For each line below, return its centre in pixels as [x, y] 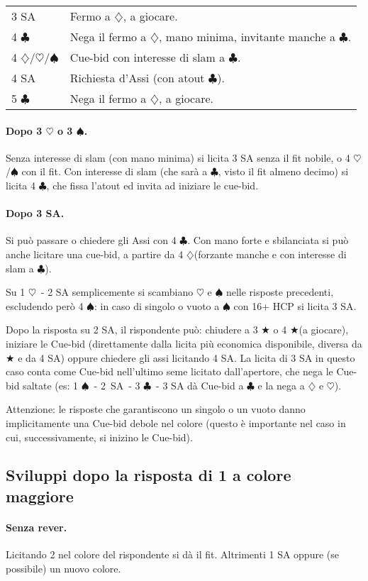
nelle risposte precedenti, [280, 292]
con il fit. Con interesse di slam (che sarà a [115, 171]
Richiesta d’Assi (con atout [137, 78]
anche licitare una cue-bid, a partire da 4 [95, 254]
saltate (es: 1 [51, 385]
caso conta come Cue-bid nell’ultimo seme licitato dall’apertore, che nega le [169, 371]
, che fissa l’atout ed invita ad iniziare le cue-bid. [152, 185]
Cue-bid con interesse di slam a [147, 57]
